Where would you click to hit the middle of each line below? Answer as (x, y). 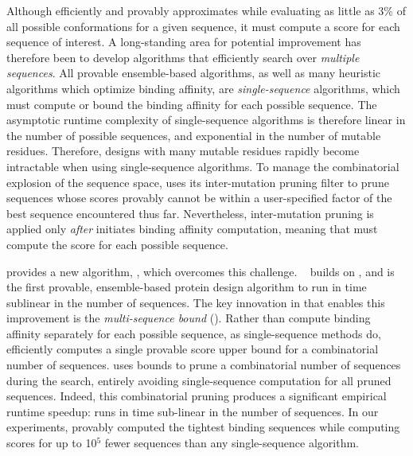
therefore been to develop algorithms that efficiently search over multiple (183, 57)
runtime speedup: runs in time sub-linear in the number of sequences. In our (193, 411)
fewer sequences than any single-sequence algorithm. (232, 443)
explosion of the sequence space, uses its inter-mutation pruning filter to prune (198, 182)
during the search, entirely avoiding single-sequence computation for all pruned (199, 380)
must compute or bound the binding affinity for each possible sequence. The (192, 104)
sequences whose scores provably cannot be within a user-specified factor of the (199, 198)
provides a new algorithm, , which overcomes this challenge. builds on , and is (201, 271)
